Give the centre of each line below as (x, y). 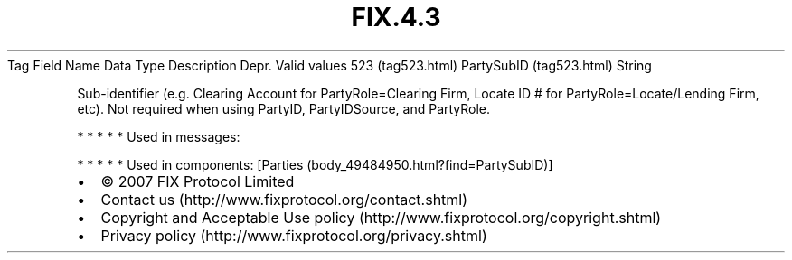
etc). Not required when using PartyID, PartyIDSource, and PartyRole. (284, 108)
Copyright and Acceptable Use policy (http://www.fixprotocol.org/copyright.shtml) (381, 217)
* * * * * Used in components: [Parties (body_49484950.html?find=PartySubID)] (315, 164)
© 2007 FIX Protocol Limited (198, 181)
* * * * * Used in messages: (159, 136)
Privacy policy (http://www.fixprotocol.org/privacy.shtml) (294, 235)
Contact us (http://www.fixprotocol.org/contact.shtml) (284, 199)
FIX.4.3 (396, 17)
